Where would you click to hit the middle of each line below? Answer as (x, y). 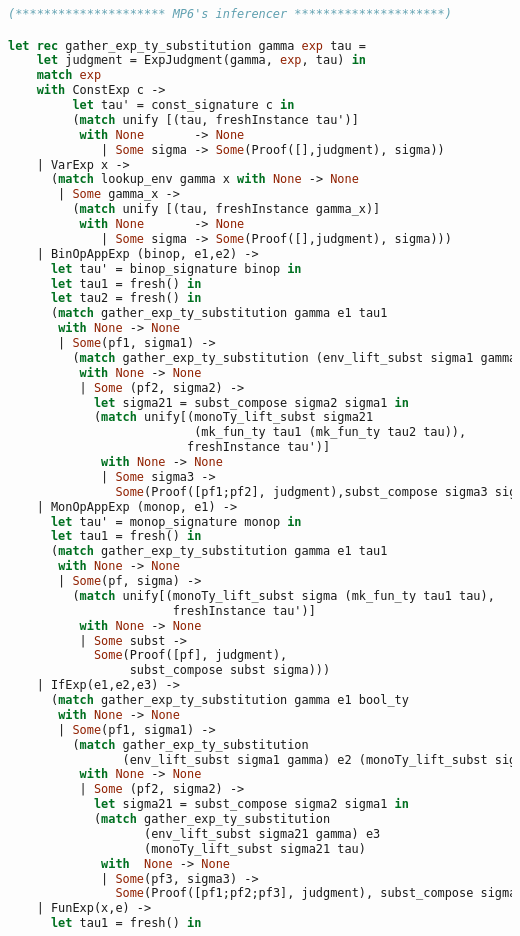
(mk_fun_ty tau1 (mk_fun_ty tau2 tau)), (330, 432)
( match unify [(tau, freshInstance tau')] (215, 119)
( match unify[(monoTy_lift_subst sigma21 (233, 417)
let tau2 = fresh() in (126, 298)
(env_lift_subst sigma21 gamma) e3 (262, 833)
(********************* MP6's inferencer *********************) (230, 14)
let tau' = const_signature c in (183, 105)
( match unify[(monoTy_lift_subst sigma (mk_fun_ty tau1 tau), (283, 595)
